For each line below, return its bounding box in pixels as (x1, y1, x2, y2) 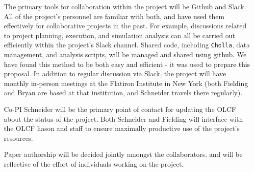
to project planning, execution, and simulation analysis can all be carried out (4, 30, 235, 40)
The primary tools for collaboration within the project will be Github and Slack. (4, 1, 246, 11)
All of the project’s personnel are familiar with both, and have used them (4, 11, 225, 21)
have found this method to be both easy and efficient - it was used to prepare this (4, 59, 250, 69)
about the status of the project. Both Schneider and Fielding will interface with (4, 113, 243, 124)
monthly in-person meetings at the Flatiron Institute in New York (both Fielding (4, 78, 248, 88)
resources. (4, 132, 33, 143)
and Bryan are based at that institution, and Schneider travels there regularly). (4, 87, 243, 98)
